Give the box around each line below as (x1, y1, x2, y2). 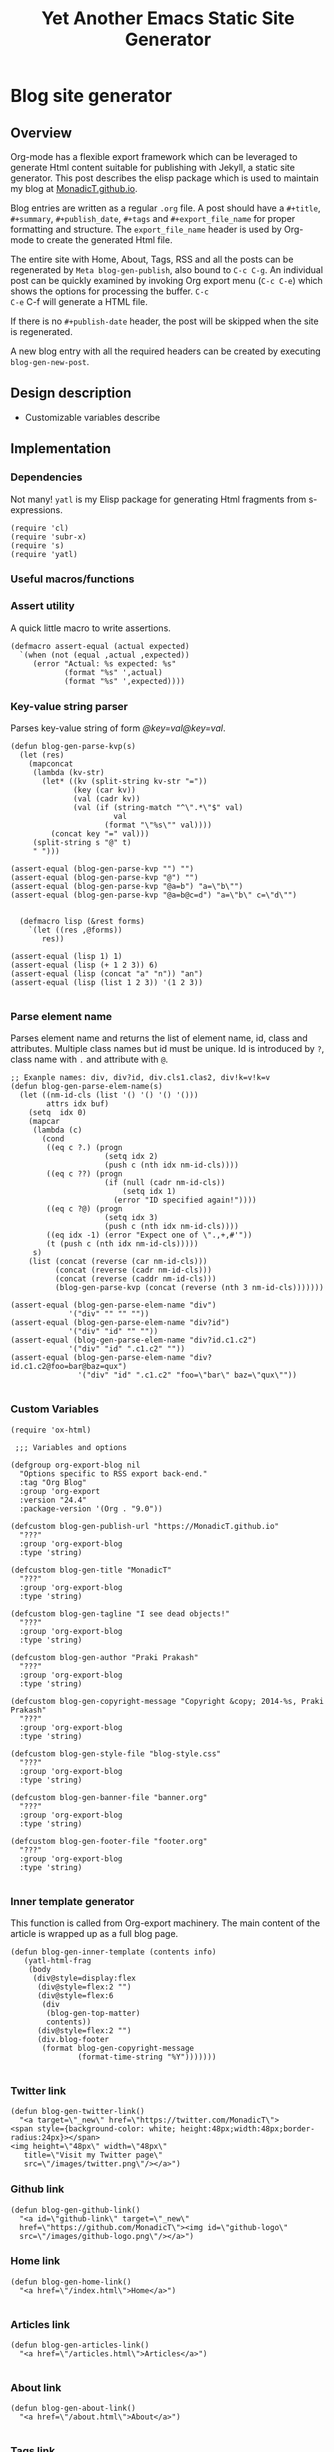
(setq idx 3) (104, 1213, 159, 1223)
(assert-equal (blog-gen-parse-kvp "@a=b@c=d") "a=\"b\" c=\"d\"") (10, 890, 298, 901)
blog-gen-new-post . (10, 356, 90, 367)
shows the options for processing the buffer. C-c (10, 285, 210, 297)
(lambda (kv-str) (32, 768, 105, 778)
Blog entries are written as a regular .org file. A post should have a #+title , (10, 202, 321, 214)
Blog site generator (10, 85, 173, 107)
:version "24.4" (19, 1495, 87, 1505)
